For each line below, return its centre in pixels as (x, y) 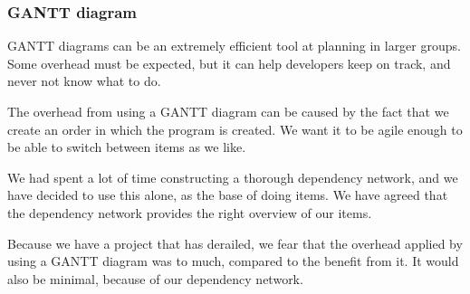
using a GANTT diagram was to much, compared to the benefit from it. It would (233, 261)
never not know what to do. (84, 81)
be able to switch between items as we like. (127, 147)
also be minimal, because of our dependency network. (155, 278)
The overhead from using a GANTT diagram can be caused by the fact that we (228, 111)
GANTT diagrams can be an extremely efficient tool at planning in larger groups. (234, 46)
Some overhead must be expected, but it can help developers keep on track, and (229, 63)
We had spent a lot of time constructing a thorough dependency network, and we (233, 177)
